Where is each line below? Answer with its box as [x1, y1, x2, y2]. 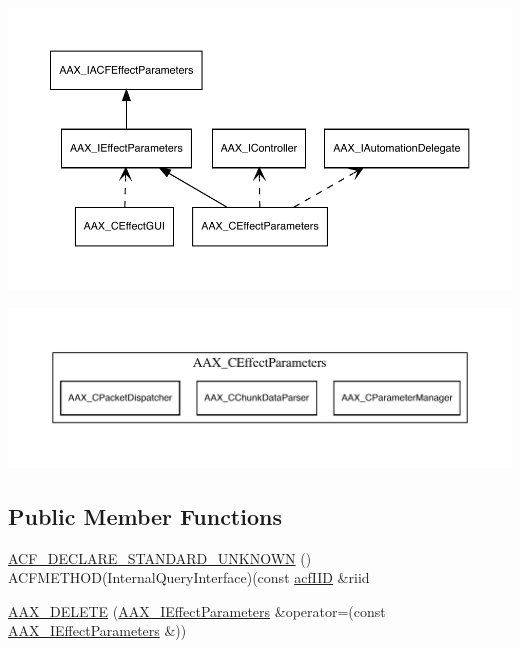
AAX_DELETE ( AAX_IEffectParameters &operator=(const [8, 600, 386, 621]
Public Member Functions [8, 500, 282, 531]
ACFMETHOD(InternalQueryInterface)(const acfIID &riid [8, 567, 370, 588]
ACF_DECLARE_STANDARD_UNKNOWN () [8, 547, 312, 568]
